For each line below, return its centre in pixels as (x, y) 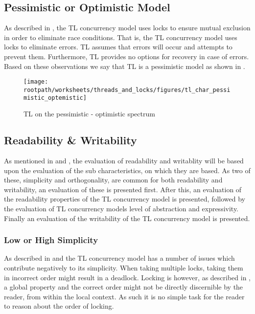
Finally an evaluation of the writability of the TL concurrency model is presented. (127, 218)
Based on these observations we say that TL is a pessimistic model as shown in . (125, 66)
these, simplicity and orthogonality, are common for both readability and (113, 180)
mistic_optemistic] (55, 98)
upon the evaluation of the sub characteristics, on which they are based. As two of (127, 170)
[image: (36, 82)
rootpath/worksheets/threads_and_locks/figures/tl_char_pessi (127, 90)
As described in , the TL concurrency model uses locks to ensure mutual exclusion (127, 28)
